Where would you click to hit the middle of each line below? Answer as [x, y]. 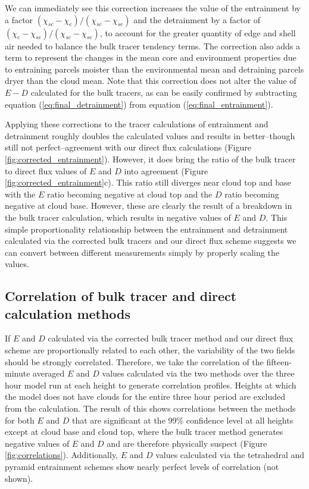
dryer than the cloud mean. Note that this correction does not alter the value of [151, 81]
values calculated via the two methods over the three [198, 373]
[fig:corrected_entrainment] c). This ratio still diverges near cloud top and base [148, 182]
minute [18, 373]
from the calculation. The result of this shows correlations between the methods [150, 408]
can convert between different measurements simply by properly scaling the [142, 252]
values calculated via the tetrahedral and [230, 455]
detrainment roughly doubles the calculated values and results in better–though [150, 135]
